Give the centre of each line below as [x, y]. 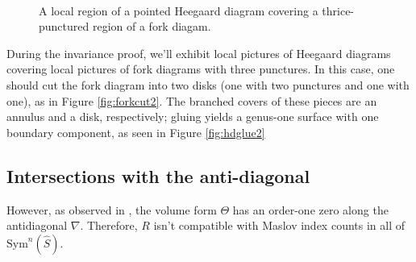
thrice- [338, 10]
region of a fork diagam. [152, 26]
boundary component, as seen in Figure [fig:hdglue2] [136, 132]
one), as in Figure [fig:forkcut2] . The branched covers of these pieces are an [192, 100]
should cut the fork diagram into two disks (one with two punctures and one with [208, 84]
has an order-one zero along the [310, 209]
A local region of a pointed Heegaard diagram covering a [179, 10]
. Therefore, [109, 225]
